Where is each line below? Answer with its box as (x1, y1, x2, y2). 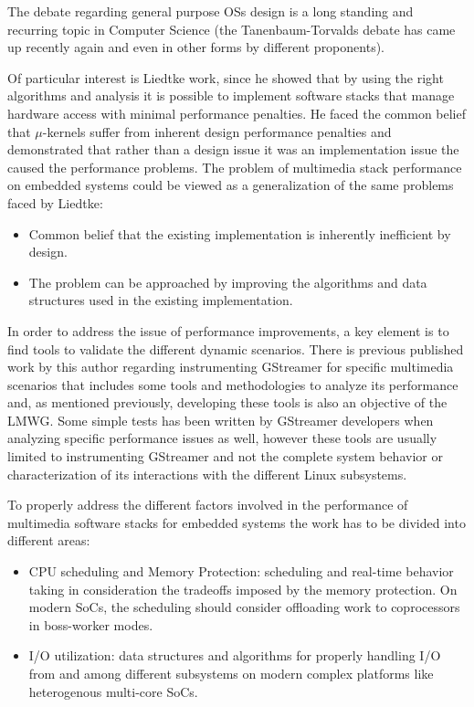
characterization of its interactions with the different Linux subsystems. (7, 464, 407, 483)
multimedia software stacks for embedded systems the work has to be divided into (7, 512, 466, 532)
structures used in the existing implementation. (28, 290, 293, 310)
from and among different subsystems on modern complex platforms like (28, 664, 434, 682)
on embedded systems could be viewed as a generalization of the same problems (7, 175, 454, 195)
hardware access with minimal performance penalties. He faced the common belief (7, 103, 467, 122)
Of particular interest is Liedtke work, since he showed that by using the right (7, 68, 444, 87)
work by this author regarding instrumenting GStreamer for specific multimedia (7, 357, 454, 376)
